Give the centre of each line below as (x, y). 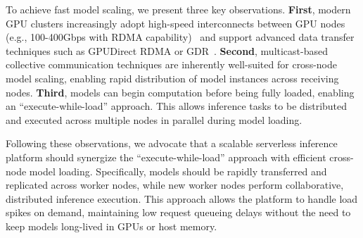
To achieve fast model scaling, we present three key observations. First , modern (178, 9)
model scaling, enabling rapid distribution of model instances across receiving (172, 78)
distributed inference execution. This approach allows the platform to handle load (182, 198)
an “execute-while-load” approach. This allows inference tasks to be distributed (177, 106)
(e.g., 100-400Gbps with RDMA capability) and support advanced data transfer (180, 37)
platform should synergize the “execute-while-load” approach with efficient (166, 157)
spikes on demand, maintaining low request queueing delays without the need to (178, 212)
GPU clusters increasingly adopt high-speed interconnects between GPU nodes (176, 23)
